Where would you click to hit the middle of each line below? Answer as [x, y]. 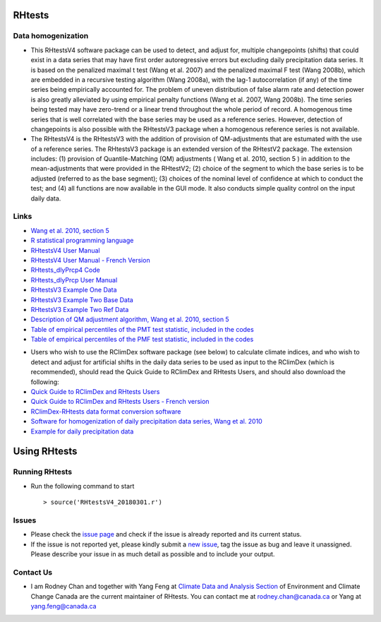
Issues [25, 520]
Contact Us [33, 572]
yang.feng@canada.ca [64, 606]
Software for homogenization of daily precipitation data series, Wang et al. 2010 [146, 421]
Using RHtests [45, 451]
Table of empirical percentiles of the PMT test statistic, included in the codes [142, 329]
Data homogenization [51, 36]
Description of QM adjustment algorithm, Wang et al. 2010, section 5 [130, 319]
